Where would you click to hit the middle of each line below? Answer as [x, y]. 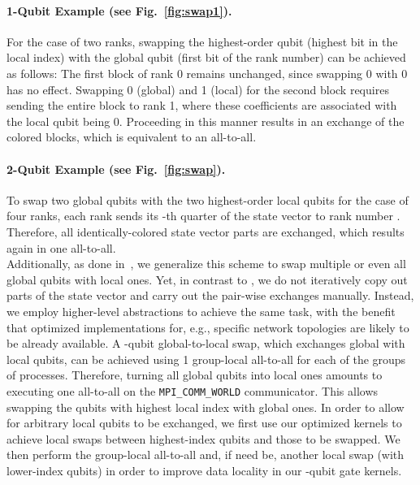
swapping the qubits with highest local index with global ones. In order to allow [206, 407]
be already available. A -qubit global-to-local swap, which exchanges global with [206, 343]
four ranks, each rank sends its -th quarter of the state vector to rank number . [204, 216]
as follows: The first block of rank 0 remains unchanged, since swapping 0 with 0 [207, 73]
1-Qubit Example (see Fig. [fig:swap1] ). [119, 10]
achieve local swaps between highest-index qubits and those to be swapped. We [204, 438]
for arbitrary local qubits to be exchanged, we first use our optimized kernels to [204, 423]
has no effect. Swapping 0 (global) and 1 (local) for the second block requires [198, 89]
